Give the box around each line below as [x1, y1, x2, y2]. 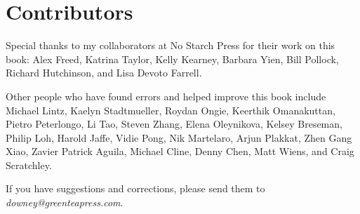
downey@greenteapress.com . [6, 195, 124, 210]
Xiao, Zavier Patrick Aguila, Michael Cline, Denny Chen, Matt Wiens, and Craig [6, 144, 354, 159]
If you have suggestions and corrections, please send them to [6, 181, 265, 196]
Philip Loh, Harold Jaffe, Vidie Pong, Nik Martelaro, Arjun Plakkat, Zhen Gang [6, 130, 352, 145]
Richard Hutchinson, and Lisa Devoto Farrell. [6, 65, 202, 80]
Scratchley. [6, 157, 52, 172]
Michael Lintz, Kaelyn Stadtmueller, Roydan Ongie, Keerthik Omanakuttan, [6, 102, 335, 117]
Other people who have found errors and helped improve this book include [6, 88, 326, 103]
